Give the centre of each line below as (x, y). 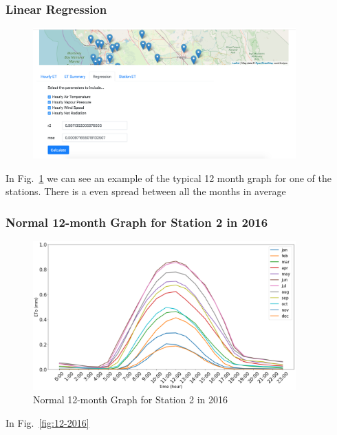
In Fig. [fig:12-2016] (47, 422)
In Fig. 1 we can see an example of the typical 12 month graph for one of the (168, 178)
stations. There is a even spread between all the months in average (146, 191)
